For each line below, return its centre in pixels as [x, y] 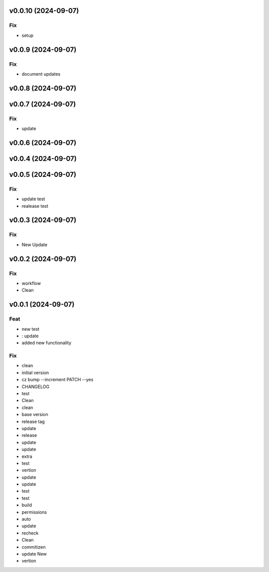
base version [35, 415]
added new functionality [47, 343]
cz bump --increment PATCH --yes [58, 380]
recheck [30, 533]
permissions [34, 512]
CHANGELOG [36, 387]
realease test [35, 206]
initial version [35, 372]
